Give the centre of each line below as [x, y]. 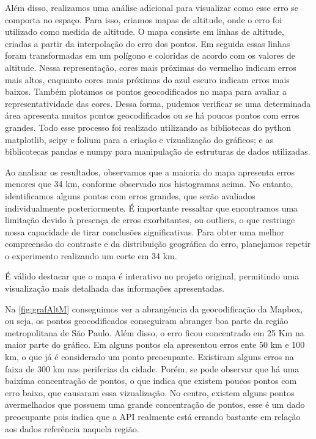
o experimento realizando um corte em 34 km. [91, 255]
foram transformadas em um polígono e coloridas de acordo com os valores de [150, 55]
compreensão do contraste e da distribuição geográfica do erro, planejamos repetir [158, 244]
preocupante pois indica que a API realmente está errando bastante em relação [153, 416]
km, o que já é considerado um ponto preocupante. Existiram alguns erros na [149, 357]
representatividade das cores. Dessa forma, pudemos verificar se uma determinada [158, 103]
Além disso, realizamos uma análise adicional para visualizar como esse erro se [152, 7]
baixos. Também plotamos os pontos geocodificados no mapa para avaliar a [146, 91]
